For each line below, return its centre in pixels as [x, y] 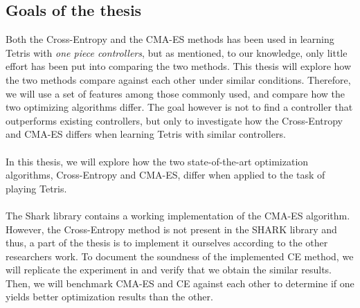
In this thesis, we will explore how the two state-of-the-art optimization [157, 161]
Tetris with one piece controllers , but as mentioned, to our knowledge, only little [177, 52]
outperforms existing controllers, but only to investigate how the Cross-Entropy [174, 120]
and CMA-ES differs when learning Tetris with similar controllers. [146, 134]
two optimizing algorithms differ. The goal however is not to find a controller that [179, 107]
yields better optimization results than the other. [109, 297]
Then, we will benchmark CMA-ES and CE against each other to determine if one [180, 283]
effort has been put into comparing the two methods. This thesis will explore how [179, 66]
